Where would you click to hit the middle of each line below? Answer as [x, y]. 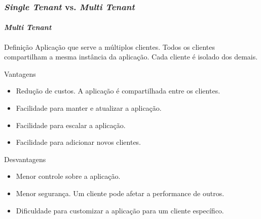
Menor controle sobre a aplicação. [68, 176]
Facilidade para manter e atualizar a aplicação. [89, 108]
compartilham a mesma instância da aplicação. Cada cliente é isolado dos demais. [131, 57]
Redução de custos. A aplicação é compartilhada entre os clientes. [118, 91]
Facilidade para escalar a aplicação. [71, 125]
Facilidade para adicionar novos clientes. [79, 142]
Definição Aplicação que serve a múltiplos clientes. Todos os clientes [109, 46]
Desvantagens [25, 159]
